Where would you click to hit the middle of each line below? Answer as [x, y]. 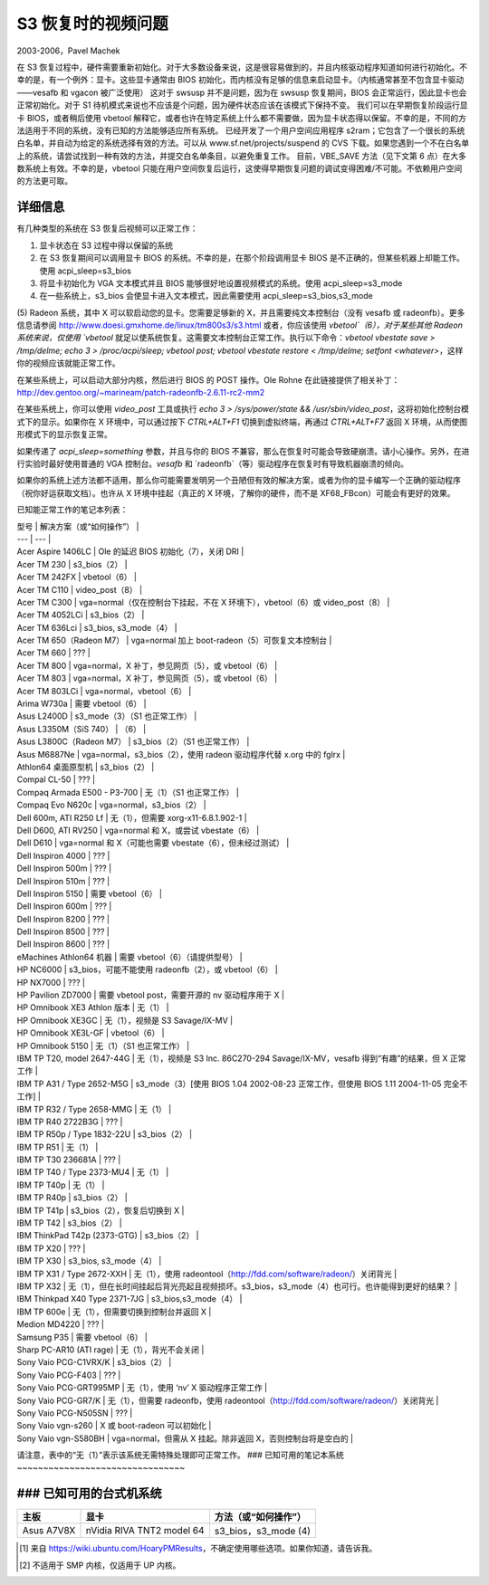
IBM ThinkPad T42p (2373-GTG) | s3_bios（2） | [108, 1236]
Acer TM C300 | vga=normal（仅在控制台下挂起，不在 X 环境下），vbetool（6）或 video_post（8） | [203, 602]
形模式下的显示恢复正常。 [64, 434]
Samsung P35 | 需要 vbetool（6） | [82, 1337]
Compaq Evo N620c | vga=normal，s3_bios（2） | [112, 805]
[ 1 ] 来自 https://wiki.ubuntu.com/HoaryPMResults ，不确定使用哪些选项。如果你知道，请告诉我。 [198, 1549]
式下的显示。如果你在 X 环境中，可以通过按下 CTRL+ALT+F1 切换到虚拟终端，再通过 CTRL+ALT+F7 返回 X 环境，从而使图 [242, 422]
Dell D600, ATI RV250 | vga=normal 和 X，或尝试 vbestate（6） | [138, 830]
